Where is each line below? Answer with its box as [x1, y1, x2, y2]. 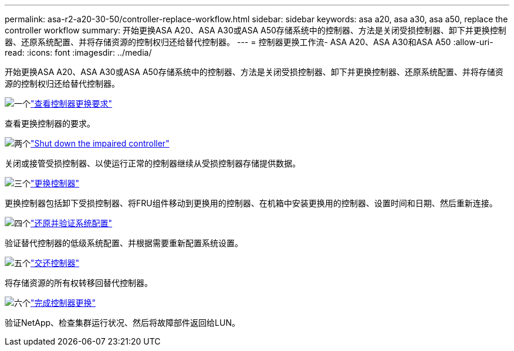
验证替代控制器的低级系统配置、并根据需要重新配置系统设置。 [5, 238, 243, 248]
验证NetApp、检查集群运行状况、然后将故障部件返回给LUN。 [5, 318, 240, 328]
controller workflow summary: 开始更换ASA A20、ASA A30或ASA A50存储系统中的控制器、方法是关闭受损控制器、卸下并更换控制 [5, 25, 506, 35]
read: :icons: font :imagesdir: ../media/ [5, 47, 152, 57]
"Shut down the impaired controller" [31, 138, 170, 148]
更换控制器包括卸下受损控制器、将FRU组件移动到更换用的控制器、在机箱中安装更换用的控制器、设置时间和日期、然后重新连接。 [5, 198, 498, 208]
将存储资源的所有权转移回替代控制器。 [5, 278, 153, 288]
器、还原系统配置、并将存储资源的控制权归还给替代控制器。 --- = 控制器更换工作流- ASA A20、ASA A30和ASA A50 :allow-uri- [5, 37, 493, 47]
